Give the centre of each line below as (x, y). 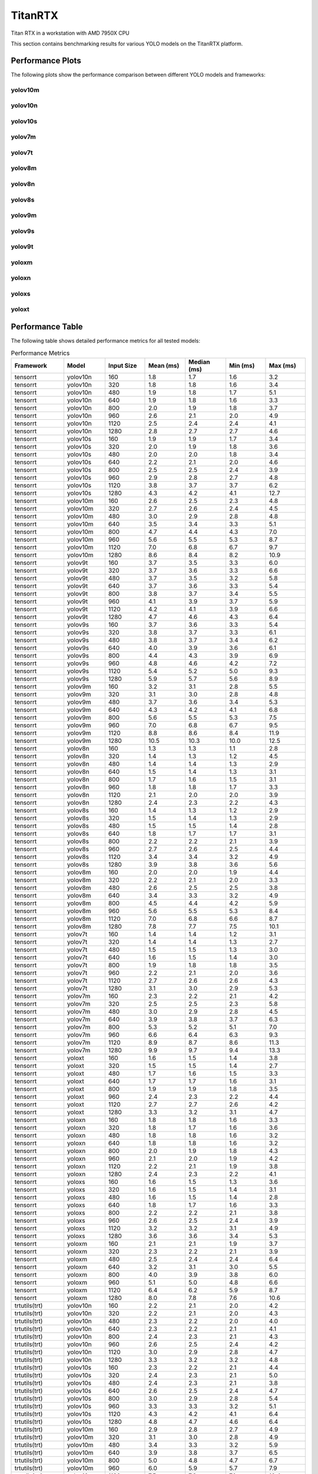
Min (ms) (242, 366)
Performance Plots (46, 60)
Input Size (122, 366)
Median (199, 361)
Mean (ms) (164, 366)
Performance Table (47, 327)
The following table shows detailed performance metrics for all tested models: (105, 341)
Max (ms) (283, 366)
